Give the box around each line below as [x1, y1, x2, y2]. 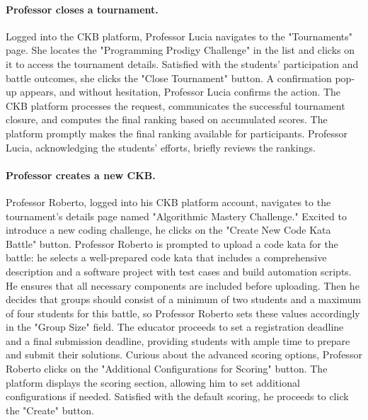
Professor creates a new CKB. [6, 167, 156, 182]
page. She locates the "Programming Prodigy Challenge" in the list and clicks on [6, 42, 355, 57]
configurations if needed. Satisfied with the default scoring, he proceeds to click [6, 389, 349, 404]
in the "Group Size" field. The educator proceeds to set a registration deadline [6, 319, 344, 334]
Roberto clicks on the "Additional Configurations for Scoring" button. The [6, 361, 328, 376]
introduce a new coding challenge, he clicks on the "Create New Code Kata [6, 222, 331, 237]
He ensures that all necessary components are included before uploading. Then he [6, 278, 360, 293]
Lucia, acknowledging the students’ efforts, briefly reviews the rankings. [6, 140, 316, 154]
